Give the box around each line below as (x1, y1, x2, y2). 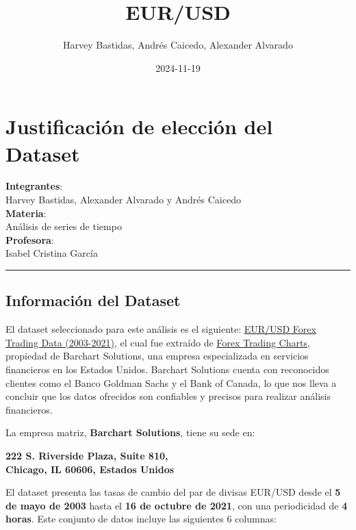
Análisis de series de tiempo (5, 219, 122, 234)
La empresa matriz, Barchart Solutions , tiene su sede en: (5, 425, 255, 440)
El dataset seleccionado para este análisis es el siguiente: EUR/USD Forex (5, 322, 316, 336)
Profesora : (5, 232, 54, 247)
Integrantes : (5, 179, 63, 193)
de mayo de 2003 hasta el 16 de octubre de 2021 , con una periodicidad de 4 (5, 498, 348, 512)
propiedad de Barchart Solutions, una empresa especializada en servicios (5, 349, 309, 363)
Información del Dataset (5, 290, 181, 311)
